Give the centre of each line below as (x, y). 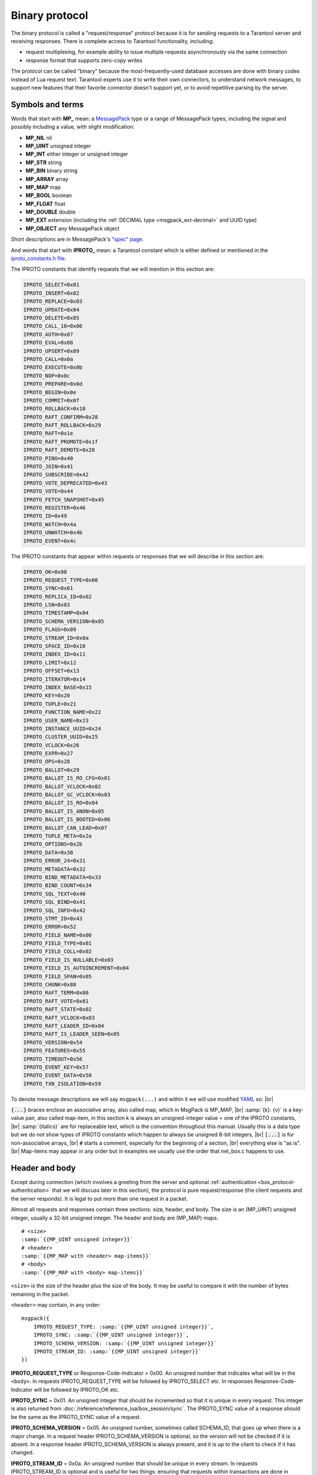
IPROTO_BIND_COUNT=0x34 (58, 886)
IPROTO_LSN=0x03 (47, 605)
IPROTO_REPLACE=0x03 (53, 301)
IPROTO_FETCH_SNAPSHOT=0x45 (64, 499)
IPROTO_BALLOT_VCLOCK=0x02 (62, 786)
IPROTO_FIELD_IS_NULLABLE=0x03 (69, 960)
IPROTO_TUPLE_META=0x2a (58, 836)
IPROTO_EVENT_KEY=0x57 (56, 1067)
